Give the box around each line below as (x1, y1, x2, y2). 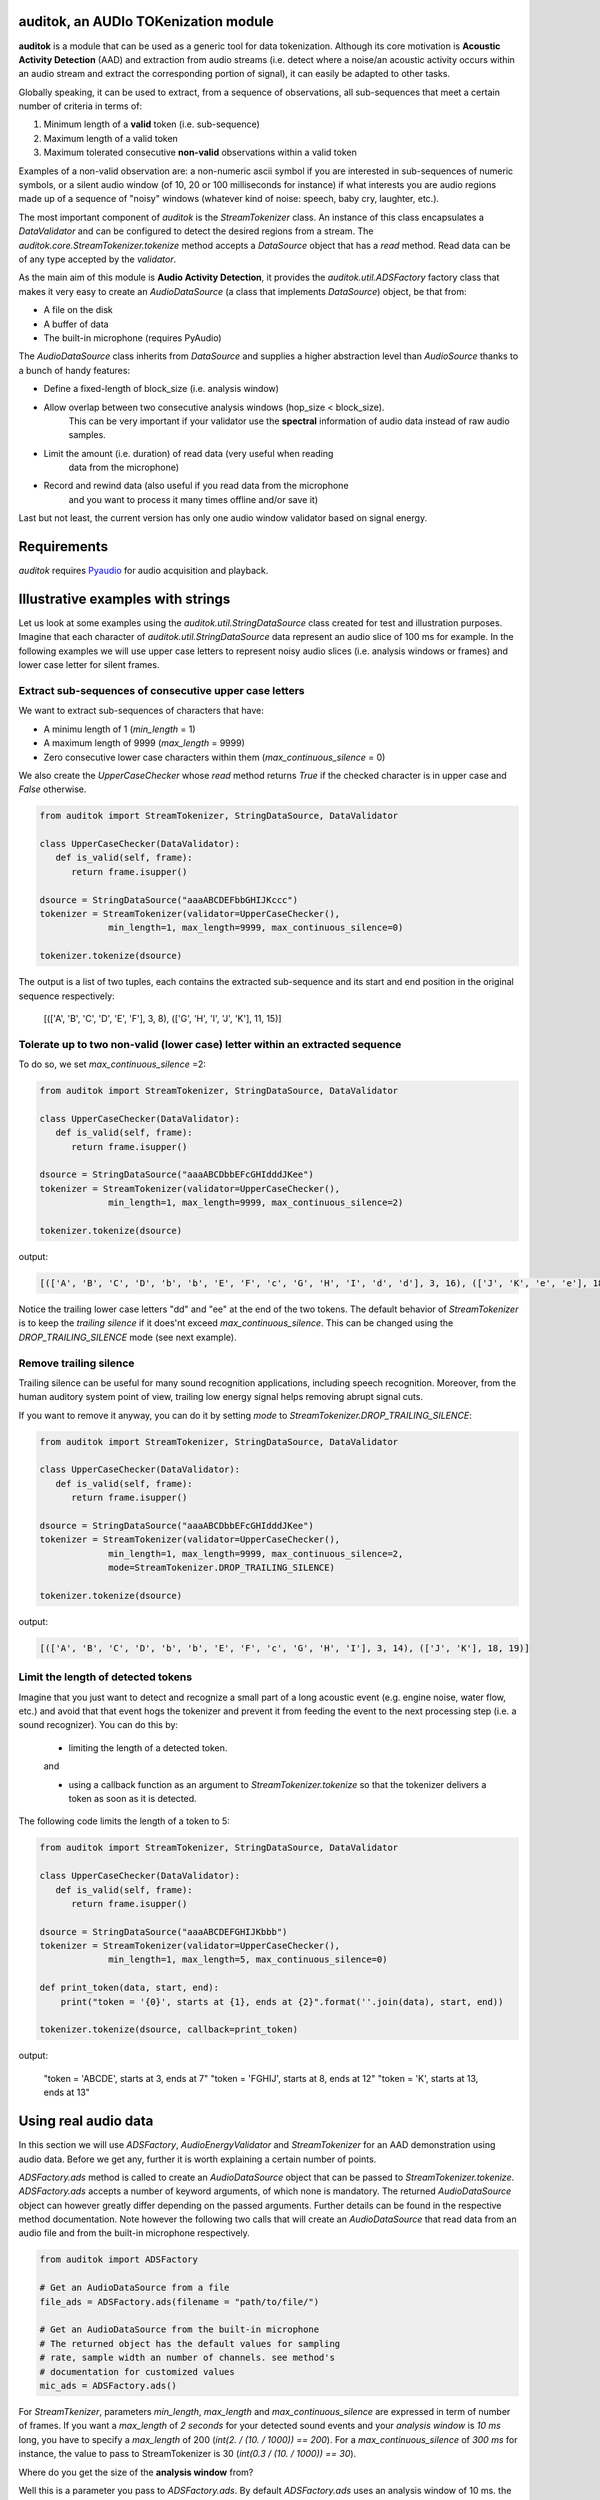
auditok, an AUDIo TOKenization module (18, 13, 275, 30)
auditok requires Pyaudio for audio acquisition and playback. (18, 565, 269, 577)
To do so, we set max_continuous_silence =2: (18, 1058, 207, 1070)
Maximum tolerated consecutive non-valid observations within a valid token (43, 146, 357, 159)
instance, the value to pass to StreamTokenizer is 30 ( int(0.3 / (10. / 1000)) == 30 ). (18, 2448, 357, 2460)
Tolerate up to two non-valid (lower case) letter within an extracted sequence (18, 1037, 402, 1051)
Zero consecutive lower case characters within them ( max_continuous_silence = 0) (43, 751, 386, 763)
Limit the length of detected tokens (18, 1670, 193, 1684)
